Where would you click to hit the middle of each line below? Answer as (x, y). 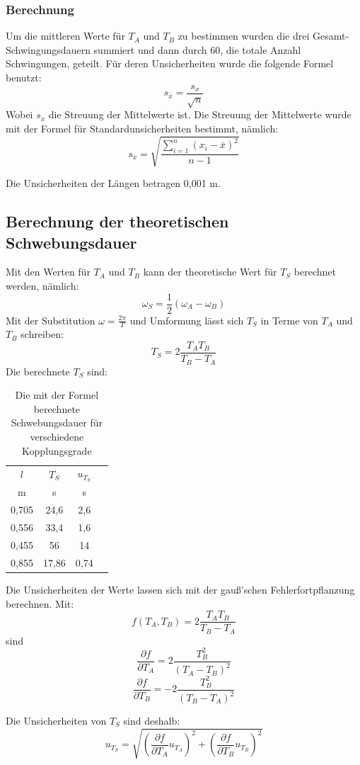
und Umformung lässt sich (187, 320)
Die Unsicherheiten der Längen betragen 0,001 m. (113, 183)
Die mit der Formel (57, 395)
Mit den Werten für (48, 272)
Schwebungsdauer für (57, 423)
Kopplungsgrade (57, 450)
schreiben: (42, 334)
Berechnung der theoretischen (117, 221)
